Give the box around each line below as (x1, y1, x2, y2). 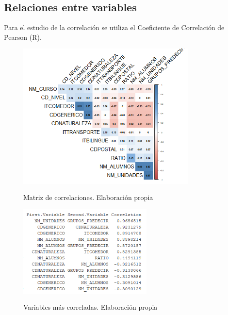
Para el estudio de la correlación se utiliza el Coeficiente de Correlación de (4, 22, 225, 33)
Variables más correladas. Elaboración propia (23, 302, 158, 312)
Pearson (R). (4, 32, 42, 42)
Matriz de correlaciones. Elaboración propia (23, 192, 153, 202)
